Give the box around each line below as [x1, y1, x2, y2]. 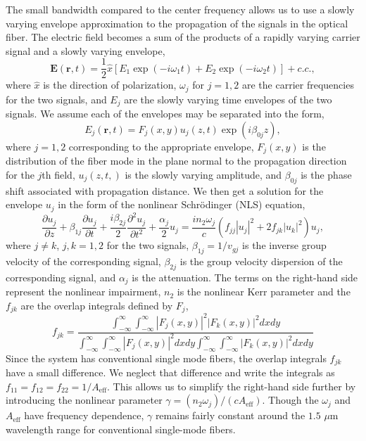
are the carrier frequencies [242, 77, 354, 92]
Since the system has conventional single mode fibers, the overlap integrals [6, 350, 327, 365]
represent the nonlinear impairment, [6, 284, 161, 299]
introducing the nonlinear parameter [6, 392, 163, 407]
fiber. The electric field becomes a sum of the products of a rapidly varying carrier [6, 30, 360, 44]
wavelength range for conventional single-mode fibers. [6, 422, 236, 437]
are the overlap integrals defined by [20, 298, 173, 312]
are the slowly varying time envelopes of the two [124, 91, 332, 106]
